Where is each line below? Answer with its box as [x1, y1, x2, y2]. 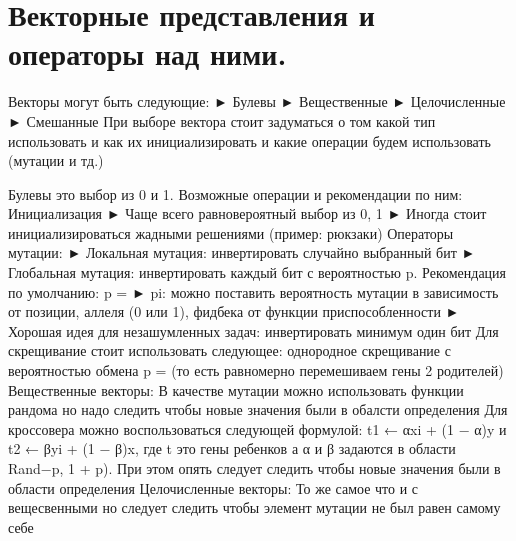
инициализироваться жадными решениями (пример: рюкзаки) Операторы [8, 222, 454, 243]
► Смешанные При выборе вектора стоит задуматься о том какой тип [8, 110, 436, 131]
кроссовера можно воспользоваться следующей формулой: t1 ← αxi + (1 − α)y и [8, 418, 507, 439]
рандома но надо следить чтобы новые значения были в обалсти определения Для [8, 399, 508, 420]
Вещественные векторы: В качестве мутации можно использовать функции [8, 379, 464, 400]
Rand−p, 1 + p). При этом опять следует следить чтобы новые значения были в [8, 458, 501, 478]
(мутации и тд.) [8, 150, 104, 171]
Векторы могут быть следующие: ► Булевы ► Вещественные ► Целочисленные [8, 91, 506, 112]
